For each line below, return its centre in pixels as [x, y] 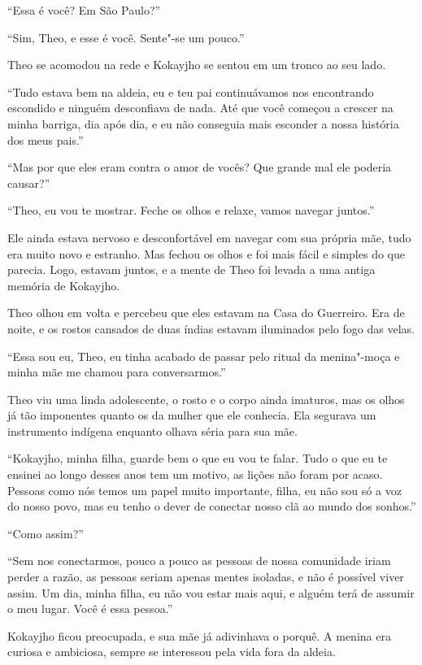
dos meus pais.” [46, 139]
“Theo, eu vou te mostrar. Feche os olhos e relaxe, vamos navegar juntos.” [191, 210]
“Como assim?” [46, 533]
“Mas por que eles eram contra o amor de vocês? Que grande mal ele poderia [200, 167]
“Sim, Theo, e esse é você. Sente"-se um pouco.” [126, 37]
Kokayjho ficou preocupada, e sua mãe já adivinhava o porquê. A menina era [199, 635]
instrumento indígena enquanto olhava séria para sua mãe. [152, 430]
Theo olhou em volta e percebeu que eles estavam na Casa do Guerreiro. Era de [206, 313]
